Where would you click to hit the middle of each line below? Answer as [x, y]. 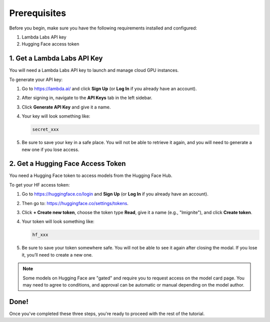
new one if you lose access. [50, 149]
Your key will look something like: [56, 116]
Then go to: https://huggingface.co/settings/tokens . [75, 203]
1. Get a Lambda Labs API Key [56, 58]
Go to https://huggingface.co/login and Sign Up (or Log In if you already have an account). [115, 194]
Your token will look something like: [58, 221]
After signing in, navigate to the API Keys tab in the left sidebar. [87, 98]
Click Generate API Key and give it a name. [66, 107]
